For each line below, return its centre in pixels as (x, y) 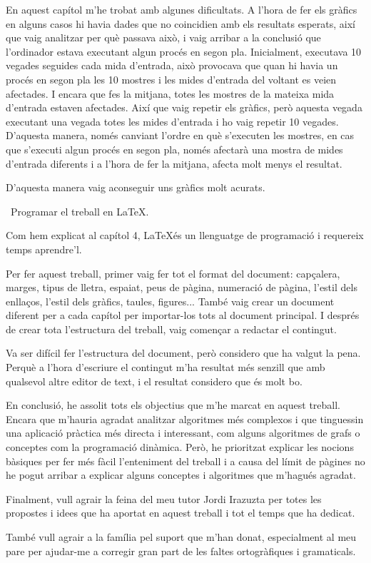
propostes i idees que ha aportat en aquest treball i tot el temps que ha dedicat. (181, 513)
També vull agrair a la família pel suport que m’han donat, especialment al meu (181, 537)
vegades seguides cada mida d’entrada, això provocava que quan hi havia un (172, 65)
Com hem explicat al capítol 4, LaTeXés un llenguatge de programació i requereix (185, 235)
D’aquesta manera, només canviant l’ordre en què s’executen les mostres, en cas (180, 135)
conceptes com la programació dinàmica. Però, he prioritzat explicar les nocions (180, 447)
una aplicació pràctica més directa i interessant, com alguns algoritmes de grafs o (183, 433)
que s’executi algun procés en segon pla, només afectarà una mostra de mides (174, 149)
